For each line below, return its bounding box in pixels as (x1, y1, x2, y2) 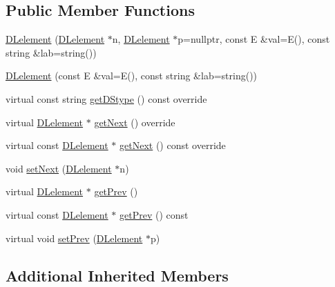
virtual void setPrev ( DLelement (6, 230, 143, 245)
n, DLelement (112, 32, 170, 46)
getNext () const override (119, 138, 226, 152)
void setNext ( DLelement (6, 161, 112, 175)
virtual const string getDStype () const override (6, 91, 207, 106)
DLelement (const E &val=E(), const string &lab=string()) (6, 68, 258, 83)
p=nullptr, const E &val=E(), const (178, 32, 330, 46)
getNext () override (94, 115, 175, 129)
